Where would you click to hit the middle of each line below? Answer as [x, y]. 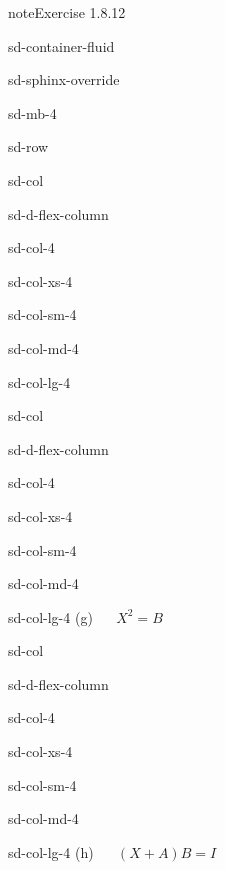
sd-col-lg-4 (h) [51, 851]
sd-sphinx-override [64, 79]
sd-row [28, 146]
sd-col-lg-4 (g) [50, 616]
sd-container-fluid [61, 45]
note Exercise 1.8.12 [67, 12]
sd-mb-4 [32, 112]
